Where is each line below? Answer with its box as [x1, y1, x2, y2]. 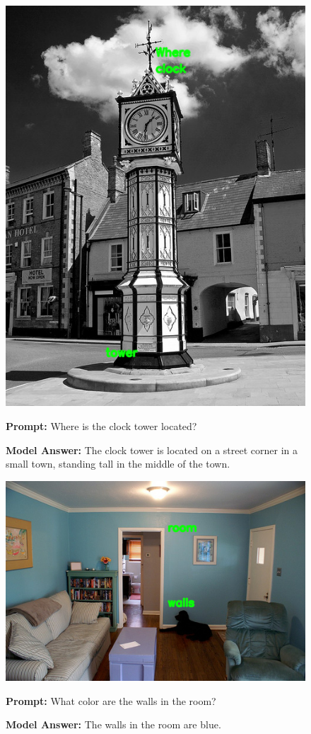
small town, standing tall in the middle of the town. [6, 456, 230, 471]
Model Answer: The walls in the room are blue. [6, 717, 221, 732]
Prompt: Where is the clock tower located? [6, 418, 197, 433]
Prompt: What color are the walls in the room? [6, 693, 216, 708]
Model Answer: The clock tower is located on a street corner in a [6, 442, 298, 457]
